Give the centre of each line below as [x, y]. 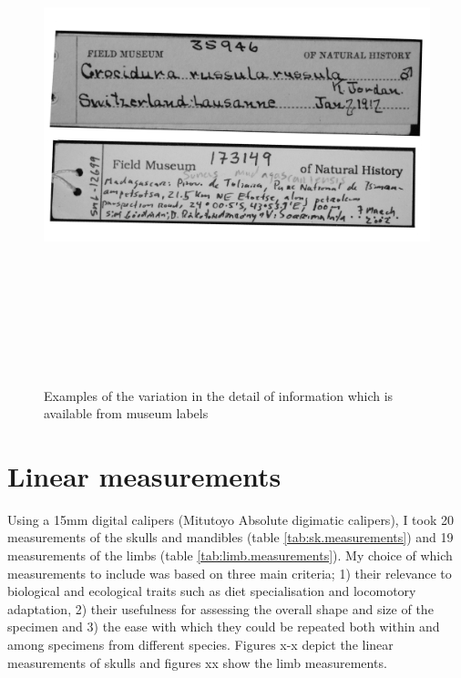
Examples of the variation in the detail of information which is [219, 395]
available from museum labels [126, 413]
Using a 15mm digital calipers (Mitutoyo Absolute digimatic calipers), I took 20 [230, 519]
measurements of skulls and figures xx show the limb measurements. [197, 662]
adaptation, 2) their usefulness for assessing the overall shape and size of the [220, 608]
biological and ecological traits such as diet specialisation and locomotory [212, 591]
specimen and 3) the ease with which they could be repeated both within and [224, 627]
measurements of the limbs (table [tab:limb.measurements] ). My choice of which [230, 555]
